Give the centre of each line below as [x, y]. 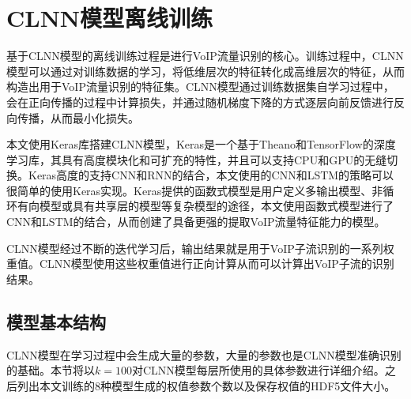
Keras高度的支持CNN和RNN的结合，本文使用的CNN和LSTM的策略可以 [211, 175]
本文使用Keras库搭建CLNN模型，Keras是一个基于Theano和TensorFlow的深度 [201, 144]
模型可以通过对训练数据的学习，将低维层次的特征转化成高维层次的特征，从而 [205, 71]
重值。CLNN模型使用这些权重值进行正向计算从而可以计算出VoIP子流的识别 [200, 263]
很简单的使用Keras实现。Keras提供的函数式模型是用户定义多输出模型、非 [195, 190]
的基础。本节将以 [51, 370]
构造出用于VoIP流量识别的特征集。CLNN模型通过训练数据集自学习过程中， [200, 87]
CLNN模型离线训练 [110, 18]
